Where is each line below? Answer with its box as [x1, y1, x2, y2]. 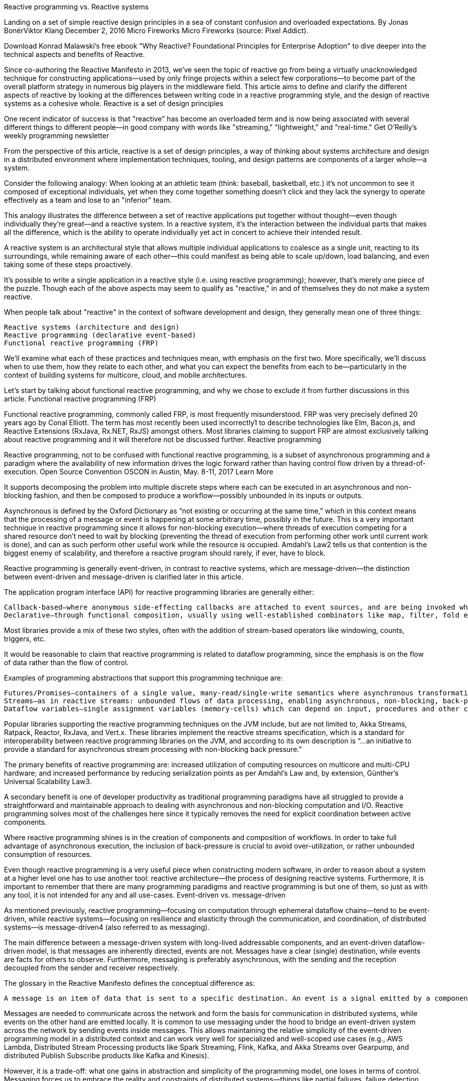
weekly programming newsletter [4, 131, 109, 140]
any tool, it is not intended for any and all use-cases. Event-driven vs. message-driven [4, 891, 286, 899]
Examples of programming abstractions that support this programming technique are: [4, 674, 283, 682]
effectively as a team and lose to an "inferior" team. [4, 196, 172, 204]
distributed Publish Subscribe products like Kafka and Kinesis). [4, 1051, 209, 1060]
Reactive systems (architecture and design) [4, 323, 180, 331]
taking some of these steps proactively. [4, 260, 132, 269]
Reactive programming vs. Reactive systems [4, 2, 149, 11]
